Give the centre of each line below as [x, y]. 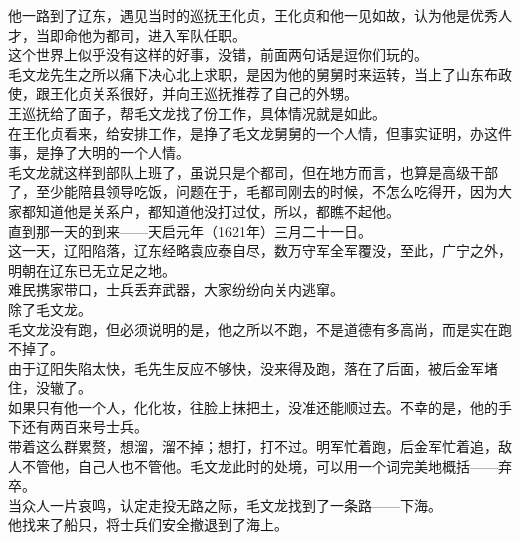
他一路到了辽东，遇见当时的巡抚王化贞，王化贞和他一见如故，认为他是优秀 [253, 15]
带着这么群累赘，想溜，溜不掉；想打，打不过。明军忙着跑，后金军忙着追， [253, 446]
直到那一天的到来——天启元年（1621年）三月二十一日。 [190, 230]
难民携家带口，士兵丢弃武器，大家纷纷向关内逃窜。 [176, 289]
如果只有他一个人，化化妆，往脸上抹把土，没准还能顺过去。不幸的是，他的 [253, 406]
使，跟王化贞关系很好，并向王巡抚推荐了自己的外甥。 [183, 93]
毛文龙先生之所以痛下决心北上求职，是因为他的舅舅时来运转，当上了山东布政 [260, 73]
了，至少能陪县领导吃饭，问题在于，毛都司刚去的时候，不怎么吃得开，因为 [253, 191]
